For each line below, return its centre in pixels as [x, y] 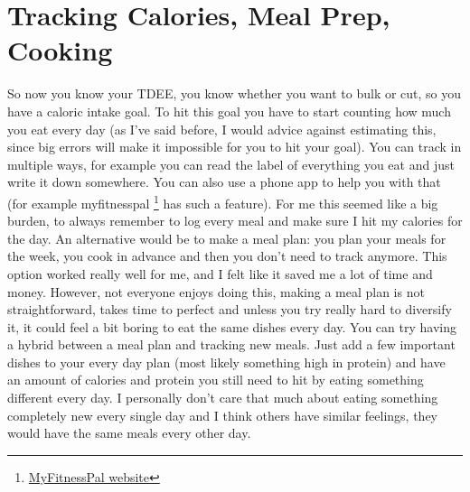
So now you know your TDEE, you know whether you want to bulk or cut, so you [235, 93]
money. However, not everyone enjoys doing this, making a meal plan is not [216, 291]
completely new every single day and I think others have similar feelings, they [223, 415]
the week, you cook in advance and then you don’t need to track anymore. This [227, 256]
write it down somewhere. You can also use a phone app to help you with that [224, 182]
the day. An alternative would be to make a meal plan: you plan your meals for [227, 238]
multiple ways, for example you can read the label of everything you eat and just [231, 164]
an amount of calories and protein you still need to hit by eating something [216, 380]
